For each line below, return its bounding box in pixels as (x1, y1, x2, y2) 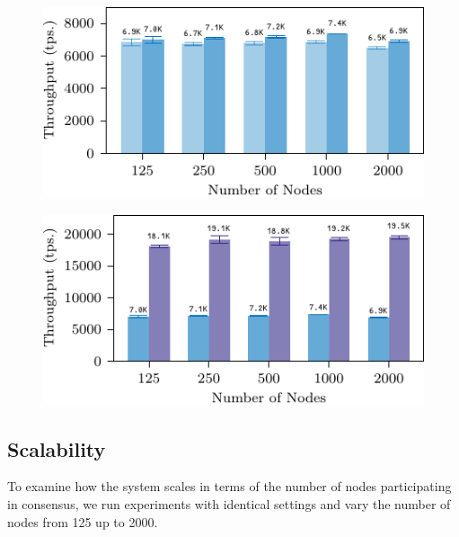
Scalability (7, 434, 106, 462)
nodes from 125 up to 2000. (7, 512, 158, 531)
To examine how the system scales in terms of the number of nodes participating (7, 477, 452, 496)
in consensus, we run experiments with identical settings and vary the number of (7, 494, 451, 513)
